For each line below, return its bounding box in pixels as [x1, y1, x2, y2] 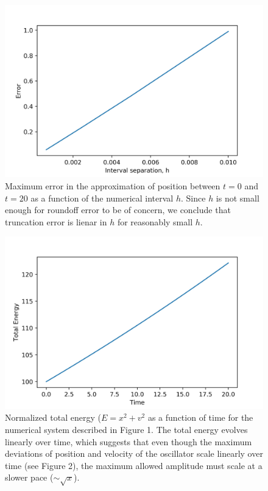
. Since [181, 191, 206, 204]
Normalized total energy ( [5, 411, 101, 424]
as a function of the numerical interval [30, 191, 174, 204]
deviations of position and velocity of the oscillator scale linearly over [5, 447, 263, 460]
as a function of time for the [147, 411, 253, 424]
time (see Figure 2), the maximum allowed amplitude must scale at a [5, 459, 263, 471]
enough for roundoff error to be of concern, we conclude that [5, 203, 231, 216]
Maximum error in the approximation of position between [5, 179, 220, 192]
